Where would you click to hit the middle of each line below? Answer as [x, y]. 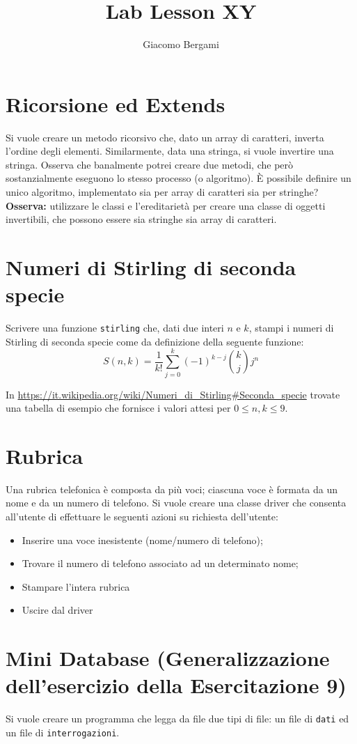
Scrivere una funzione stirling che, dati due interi [115, 328]
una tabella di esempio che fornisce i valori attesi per [118, 408]
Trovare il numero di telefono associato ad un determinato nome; [160, 563]
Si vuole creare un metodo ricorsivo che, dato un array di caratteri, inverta [165, 137]
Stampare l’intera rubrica [76, 586]
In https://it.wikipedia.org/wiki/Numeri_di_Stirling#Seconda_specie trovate [173, 394]
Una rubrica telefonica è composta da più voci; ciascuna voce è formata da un [172, 489]
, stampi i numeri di [291, 328]
